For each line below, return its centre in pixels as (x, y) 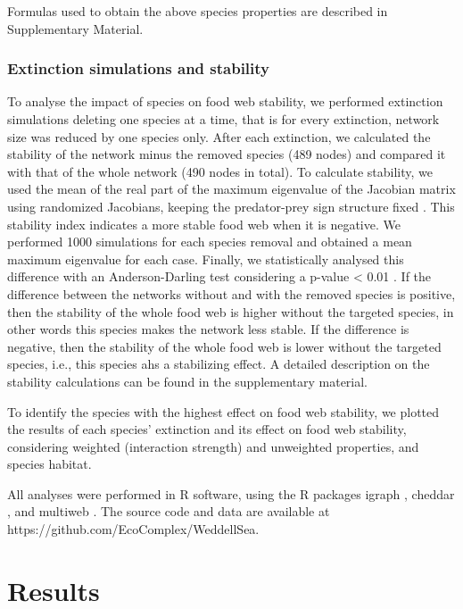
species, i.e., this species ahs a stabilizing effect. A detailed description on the (219, 364)
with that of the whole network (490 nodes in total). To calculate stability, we (220, 171)
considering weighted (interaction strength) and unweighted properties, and (213, 446)
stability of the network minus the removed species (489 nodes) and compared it (227, 154)
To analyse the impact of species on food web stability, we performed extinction (225, 101)
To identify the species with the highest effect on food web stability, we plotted (223, 411)
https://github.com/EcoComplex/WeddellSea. (133, 529)
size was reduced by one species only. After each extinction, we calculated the (219, 136)
